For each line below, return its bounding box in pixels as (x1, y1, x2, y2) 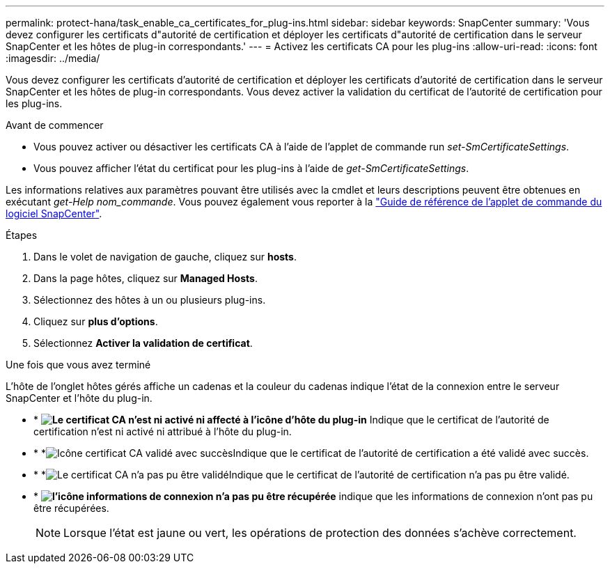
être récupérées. (33, 502, 109, 514)
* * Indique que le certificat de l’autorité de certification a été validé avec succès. (33, 447, 589, 459)
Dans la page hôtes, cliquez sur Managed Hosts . (33, 272, 258, 284)
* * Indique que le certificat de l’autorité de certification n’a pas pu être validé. (33, 469, 570, 481)
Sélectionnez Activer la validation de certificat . (33, 337, 253, 349)
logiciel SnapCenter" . (6, 208, 102, 219)
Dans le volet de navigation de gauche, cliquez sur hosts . (33, 251, 297, 263)
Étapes (6, 229, 38, 241)
